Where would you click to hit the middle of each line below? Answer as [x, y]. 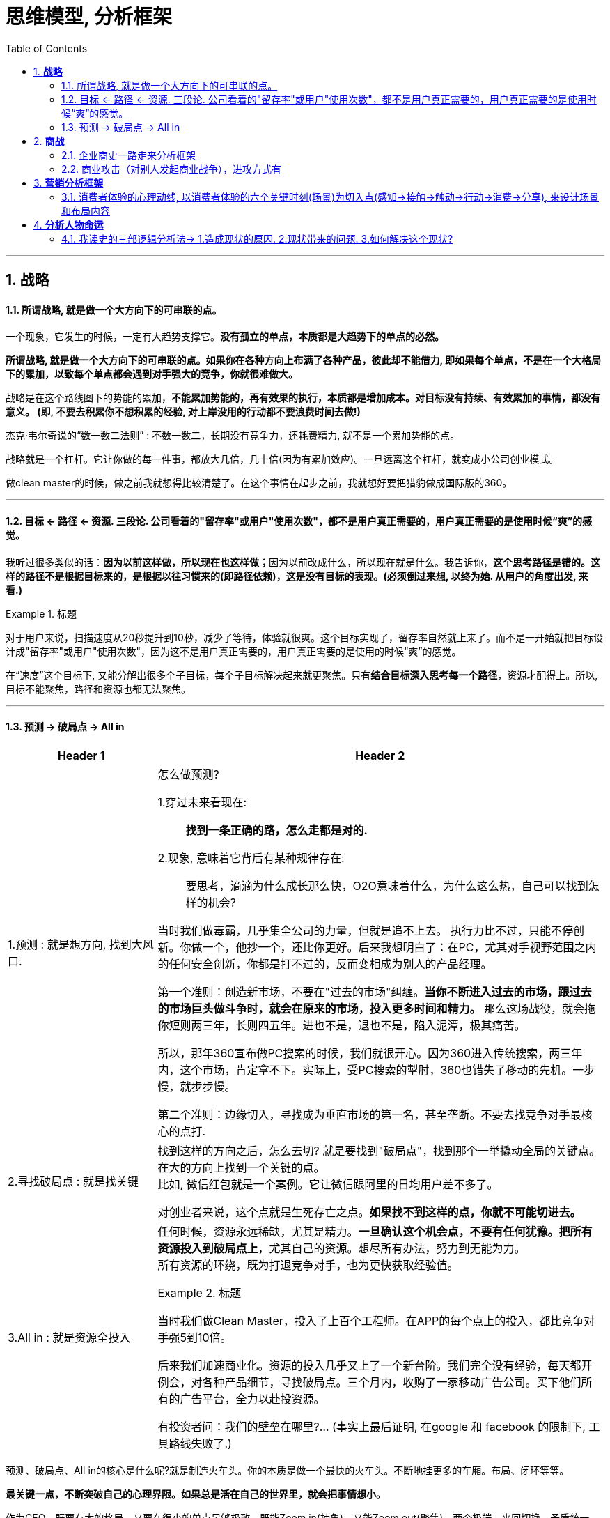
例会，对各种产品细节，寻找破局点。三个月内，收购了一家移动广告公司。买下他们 [369, 1382]
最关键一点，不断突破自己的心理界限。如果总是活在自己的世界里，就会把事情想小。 [196, 1494]
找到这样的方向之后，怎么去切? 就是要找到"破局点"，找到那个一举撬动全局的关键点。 [379, 1150]
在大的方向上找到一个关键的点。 [241, 1167]
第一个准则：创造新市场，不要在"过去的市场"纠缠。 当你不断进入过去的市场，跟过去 [375, 991]
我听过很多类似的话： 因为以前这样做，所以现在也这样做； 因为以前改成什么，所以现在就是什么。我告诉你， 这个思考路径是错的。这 [303, 562]
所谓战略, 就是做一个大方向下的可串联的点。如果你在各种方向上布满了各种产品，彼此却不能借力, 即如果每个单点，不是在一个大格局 [304, 360]
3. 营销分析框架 [69, 183]
